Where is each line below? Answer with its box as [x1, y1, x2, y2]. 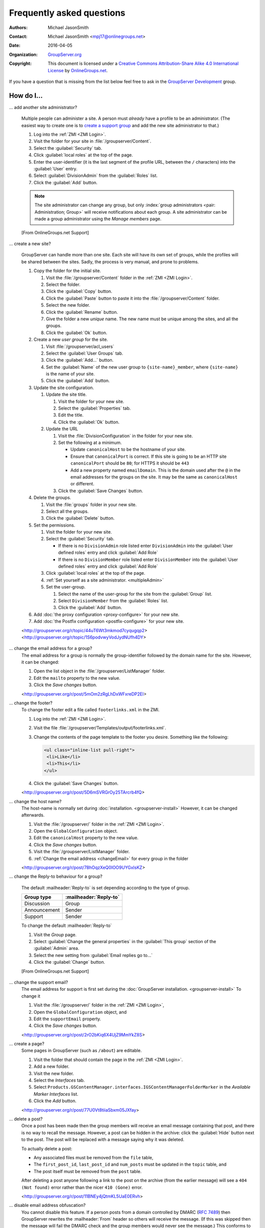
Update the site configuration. [33, 385, 94, 391]
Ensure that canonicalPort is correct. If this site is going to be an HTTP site [70, 453, 227, 459]
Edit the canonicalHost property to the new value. [33, 835, 139, 841]
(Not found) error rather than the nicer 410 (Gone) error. [21, 1184, 143, 1190]
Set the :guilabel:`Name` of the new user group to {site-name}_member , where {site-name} [46, 364, 238, 370]
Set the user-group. [46, 584, 86, 590]
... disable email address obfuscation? [9, 1202, 86, 1208]
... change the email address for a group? [9, 645, 93, 651]
